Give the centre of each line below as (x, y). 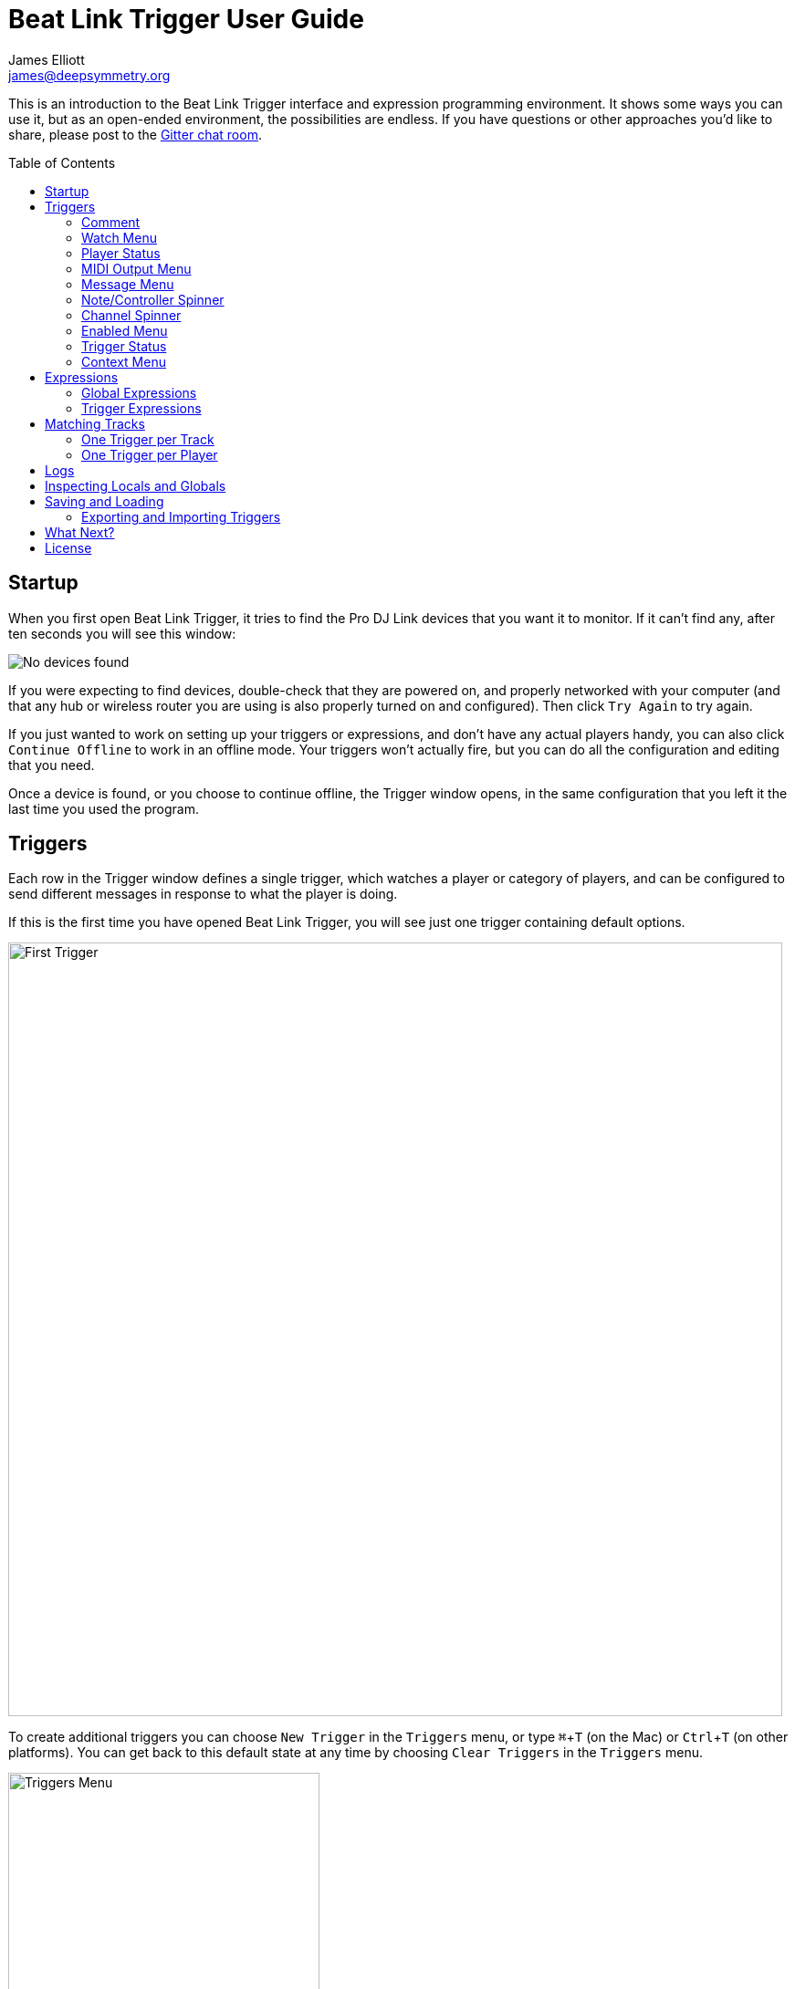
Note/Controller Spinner (153, 299)
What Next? (80, 532)
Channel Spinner (131, 315)
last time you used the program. (104, 808)
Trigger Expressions (141, 408)
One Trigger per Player (150, 454)
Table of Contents (62, 162)
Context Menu (124, 361)
